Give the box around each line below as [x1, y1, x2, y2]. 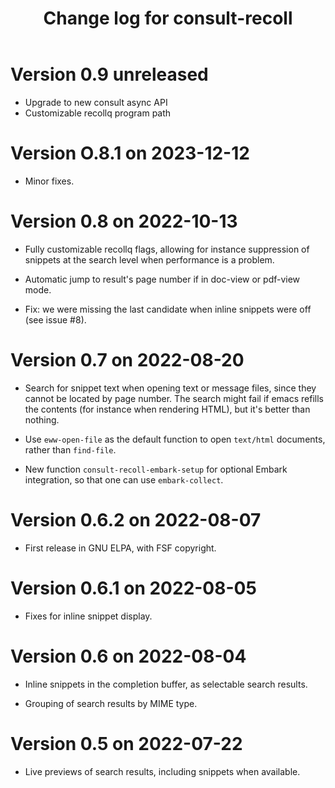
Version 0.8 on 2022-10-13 [10, 210, 238, 233]
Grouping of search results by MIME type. [24, 697, 198, 709]
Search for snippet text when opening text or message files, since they [24, 382, 317, 394]
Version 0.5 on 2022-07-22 [10, 732, 243, 755]
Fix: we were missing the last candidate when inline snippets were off [24, 303, 312, 315]
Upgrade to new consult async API [24, 96, 168, 108]
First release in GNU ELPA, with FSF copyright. [24, 542, 217, 554]
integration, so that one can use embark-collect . [24, 473, 224, 486]
